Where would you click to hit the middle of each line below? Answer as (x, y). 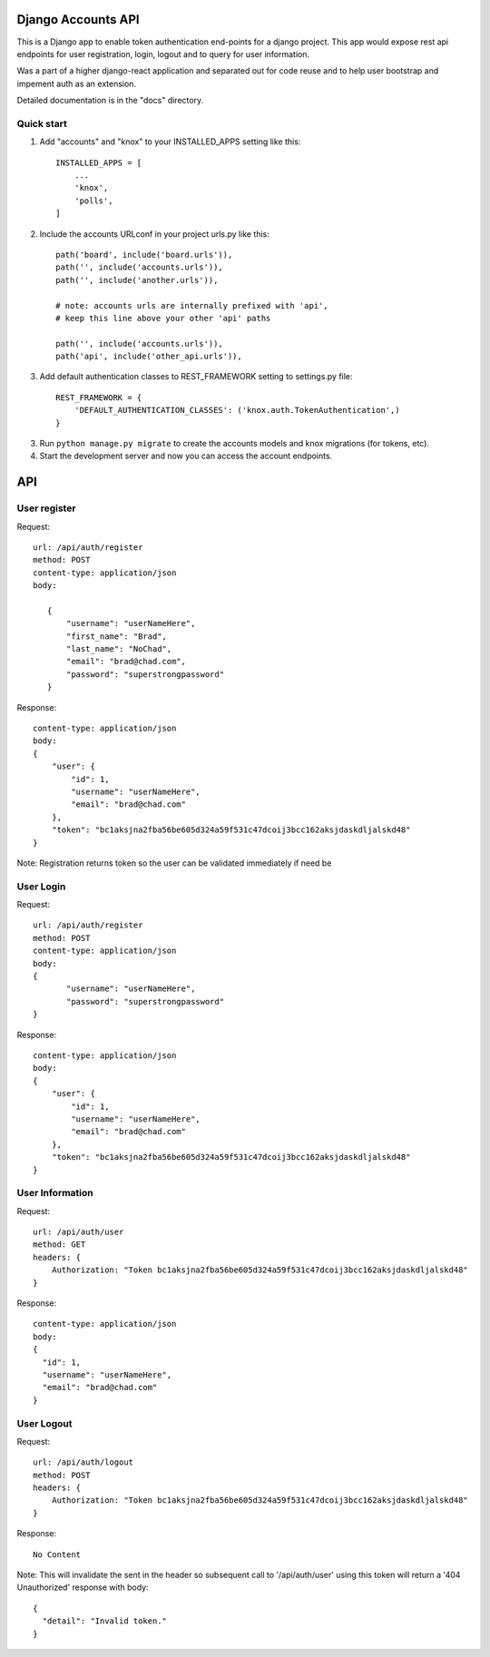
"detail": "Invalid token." (105, 1621)
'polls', (93, 201)
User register (46, 508)
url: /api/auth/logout (83, 1462)
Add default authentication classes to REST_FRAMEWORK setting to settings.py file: (196, 377)
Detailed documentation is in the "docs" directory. (110, 101)
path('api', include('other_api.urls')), (149, 357)
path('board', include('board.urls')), (144, 255)
